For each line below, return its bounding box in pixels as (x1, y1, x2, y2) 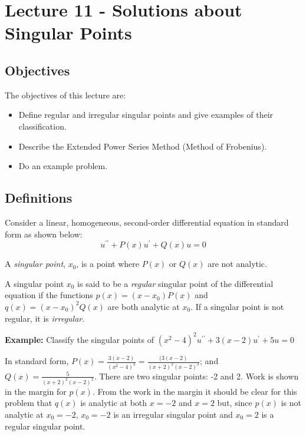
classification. (18, 120, 67, 132)
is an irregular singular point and (113, 408, 233, 420)
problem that (5, 397, 52, 409)
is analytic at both (80, 397, 147, 409)
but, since (217, 397, 252, 409)
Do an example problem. (18, 160, 108, 172)
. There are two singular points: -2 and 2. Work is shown (94, 369, 299, 382)
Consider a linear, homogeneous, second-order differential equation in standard (5, 216, 289, 228)
